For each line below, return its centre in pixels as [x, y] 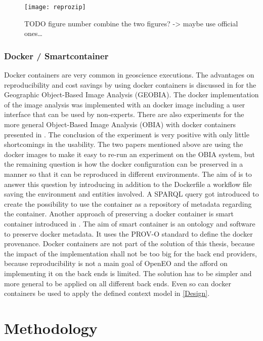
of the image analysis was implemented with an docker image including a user [125, 104]
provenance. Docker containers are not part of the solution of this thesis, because [129, 243]
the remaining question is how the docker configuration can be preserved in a [124, 164]
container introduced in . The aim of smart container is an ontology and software [130, 223]
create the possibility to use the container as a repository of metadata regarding [128, 203]
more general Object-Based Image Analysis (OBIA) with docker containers [120, 124]
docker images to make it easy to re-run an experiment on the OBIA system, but [130, 154]
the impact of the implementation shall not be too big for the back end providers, [131, 253]
